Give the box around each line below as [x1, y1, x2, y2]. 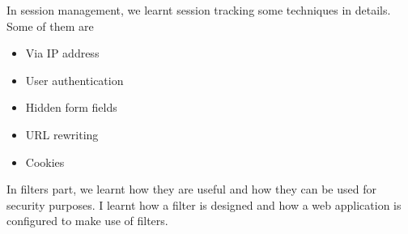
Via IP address [25, 45, 100, 62]
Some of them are [6, 17, 94, 34]
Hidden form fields [25, 99, 117, 116]
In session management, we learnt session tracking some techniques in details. [6, 2, 391, 18]
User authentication [25, 71, 124, 88]
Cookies [25, 153, 65, 170]
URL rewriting [25, 126, 99, 143]
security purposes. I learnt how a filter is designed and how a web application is [6, 196, 402, 213]
